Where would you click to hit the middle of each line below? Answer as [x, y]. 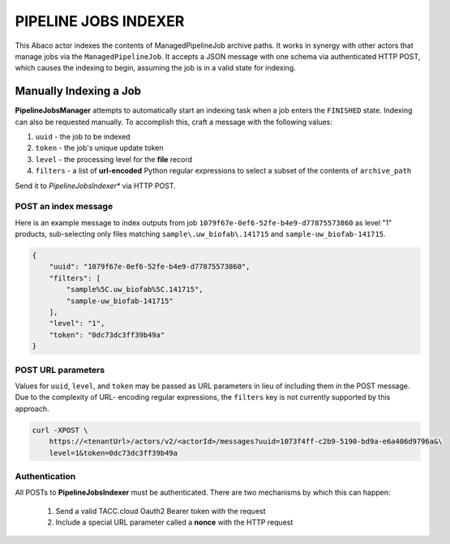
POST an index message [64, 207]
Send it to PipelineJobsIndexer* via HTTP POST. [95, 186]
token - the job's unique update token [99, 148]
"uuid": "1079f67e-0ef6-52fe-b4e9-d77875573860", [150, 267]
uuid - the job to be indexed [83, 137]
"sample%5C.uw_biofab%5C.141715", [135, 289]
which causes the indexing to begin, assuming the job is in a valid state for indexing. [155, 68]
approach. [32, 409]
